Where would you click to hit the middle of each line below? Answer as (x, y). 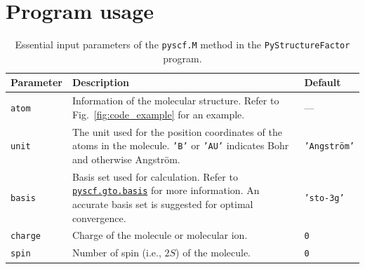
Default (323, 82)
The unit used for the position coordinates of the (177, 131)
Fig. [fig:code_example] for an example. (158, 114)
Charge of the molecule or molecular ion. (160, 235)
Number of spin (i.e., (117, 253)
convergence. (99, 218)
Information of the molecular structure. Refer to (175, 101)
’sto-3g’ (324, 199)
